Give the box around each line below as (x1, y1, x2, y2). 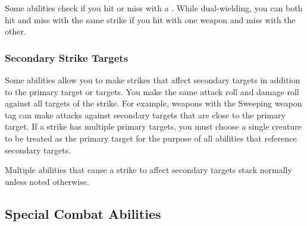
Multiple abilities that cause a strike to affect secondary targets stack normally (5, 164, 292, 176)
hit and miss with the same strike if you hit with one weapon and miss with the (5, 13, 296, 26)
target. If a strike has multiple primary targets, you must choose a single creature (5, 120, 302, 133)
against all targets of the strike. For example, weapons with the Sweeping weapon (5, 97, 302, 109)
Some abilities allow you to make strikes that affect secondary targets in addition (5, 74, 300, 86)
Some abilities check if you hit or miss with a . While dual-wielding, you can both (5, 2, 303, 14)
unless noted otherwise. (5, 175, 89, 187)
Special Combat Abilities (5, 204, 161, 222)
